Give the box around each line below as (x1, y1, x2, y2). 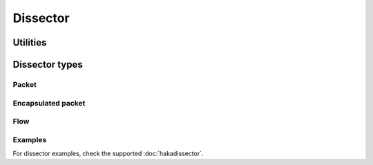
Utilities (12, 37, 47, 48)
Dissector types (12, 59, 83, 70)
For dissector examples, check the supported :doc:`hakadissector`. (12, 149, 204, 158)
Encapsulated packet (12, 98, 86, 108)
